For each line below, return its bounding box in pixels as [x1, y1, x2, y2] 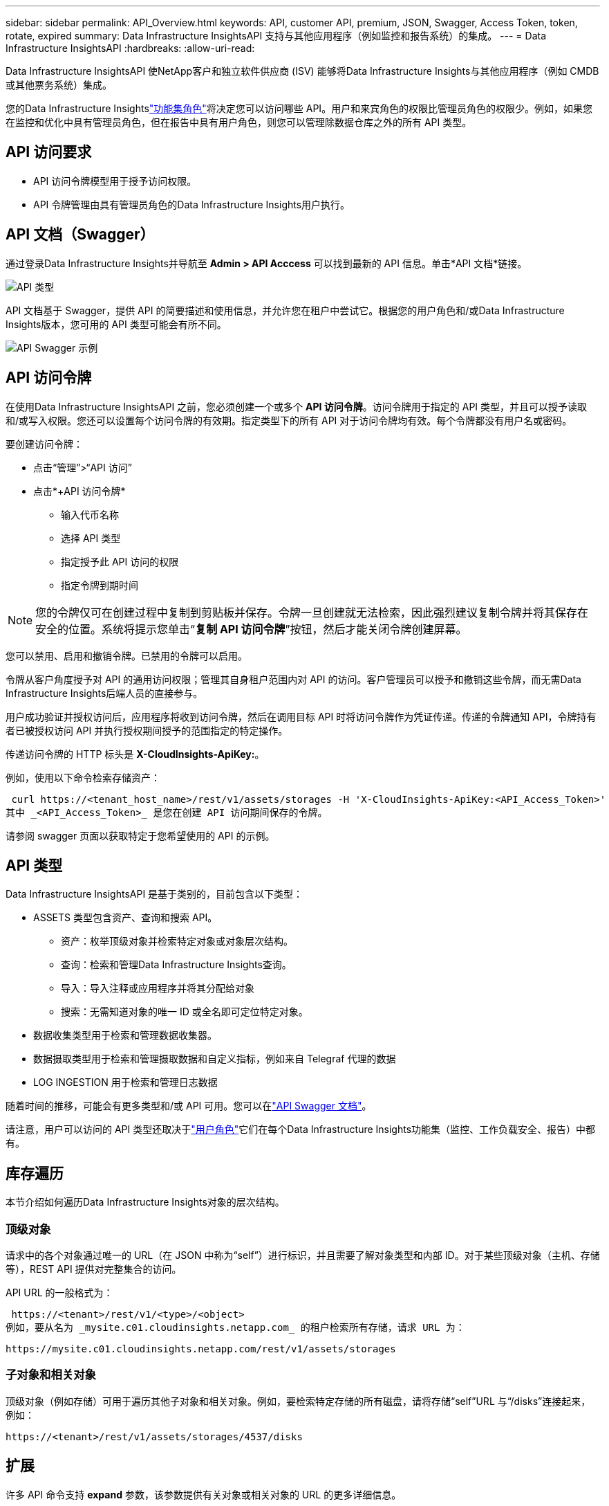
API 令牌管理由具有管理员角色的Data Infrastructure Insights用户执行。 [33, 198, 350, 210]
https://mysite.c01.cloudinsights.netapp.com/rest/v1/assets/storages [6, 1343, 396, 1354]
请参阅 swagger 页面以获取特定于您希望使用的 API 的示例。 [6, 829, 275, 842]
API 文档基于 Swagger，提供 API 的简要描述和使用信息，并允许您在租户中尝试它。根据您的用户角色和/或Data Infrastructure [6, 304, 565, 316]
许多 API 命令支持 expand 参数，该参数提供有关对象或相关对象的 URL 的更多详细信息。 [6, 1488, 402, 1500]
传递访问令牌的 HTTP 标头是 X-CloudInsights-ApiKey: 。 [6, 747, 265, 760]
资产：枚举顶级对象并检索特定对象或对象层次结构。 [61, 935, 293, 947]
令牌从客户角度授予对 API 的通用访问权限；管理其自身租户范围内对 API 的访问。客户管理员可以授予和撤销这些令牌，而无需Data [6, 673, 581, 685]
